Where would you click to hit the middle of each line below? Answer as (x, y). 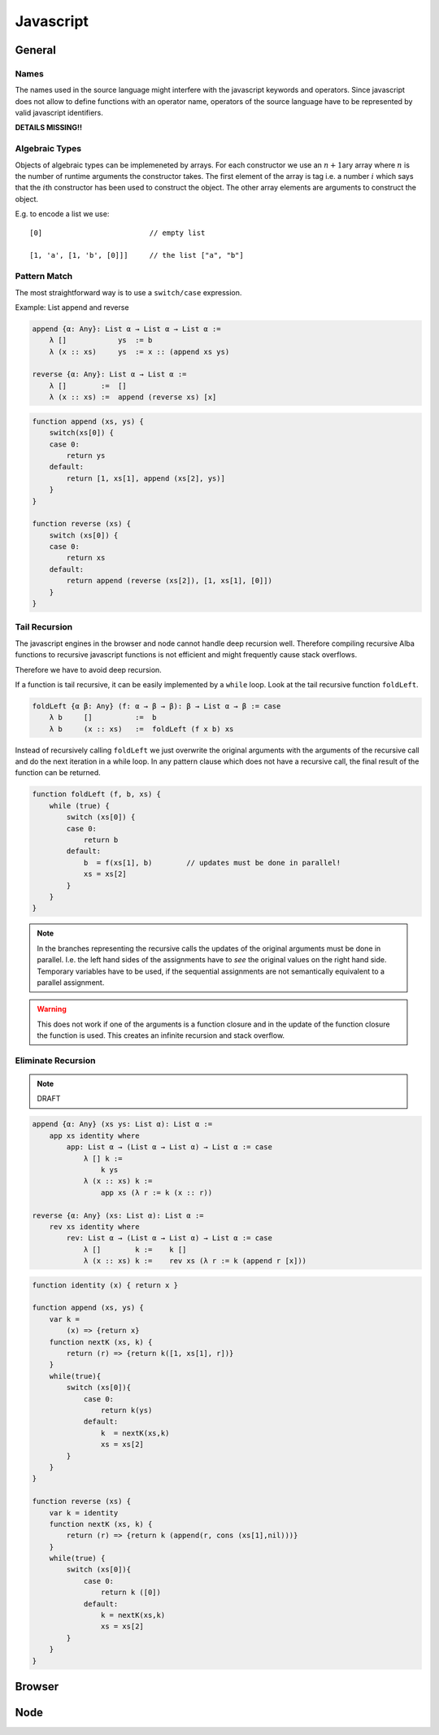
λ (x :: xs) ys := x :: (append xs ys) (139, 351)
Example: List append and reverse (72, 307)
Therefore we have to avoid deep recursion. (88, 669)
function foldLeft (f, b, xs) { (97, 794)
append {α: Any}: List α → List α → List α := (126, 329)
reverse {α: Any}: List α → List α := (109, 375)
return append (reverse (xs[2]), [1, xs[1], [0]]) (169, 581)
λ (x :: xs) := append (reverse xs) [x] (133, 397)
